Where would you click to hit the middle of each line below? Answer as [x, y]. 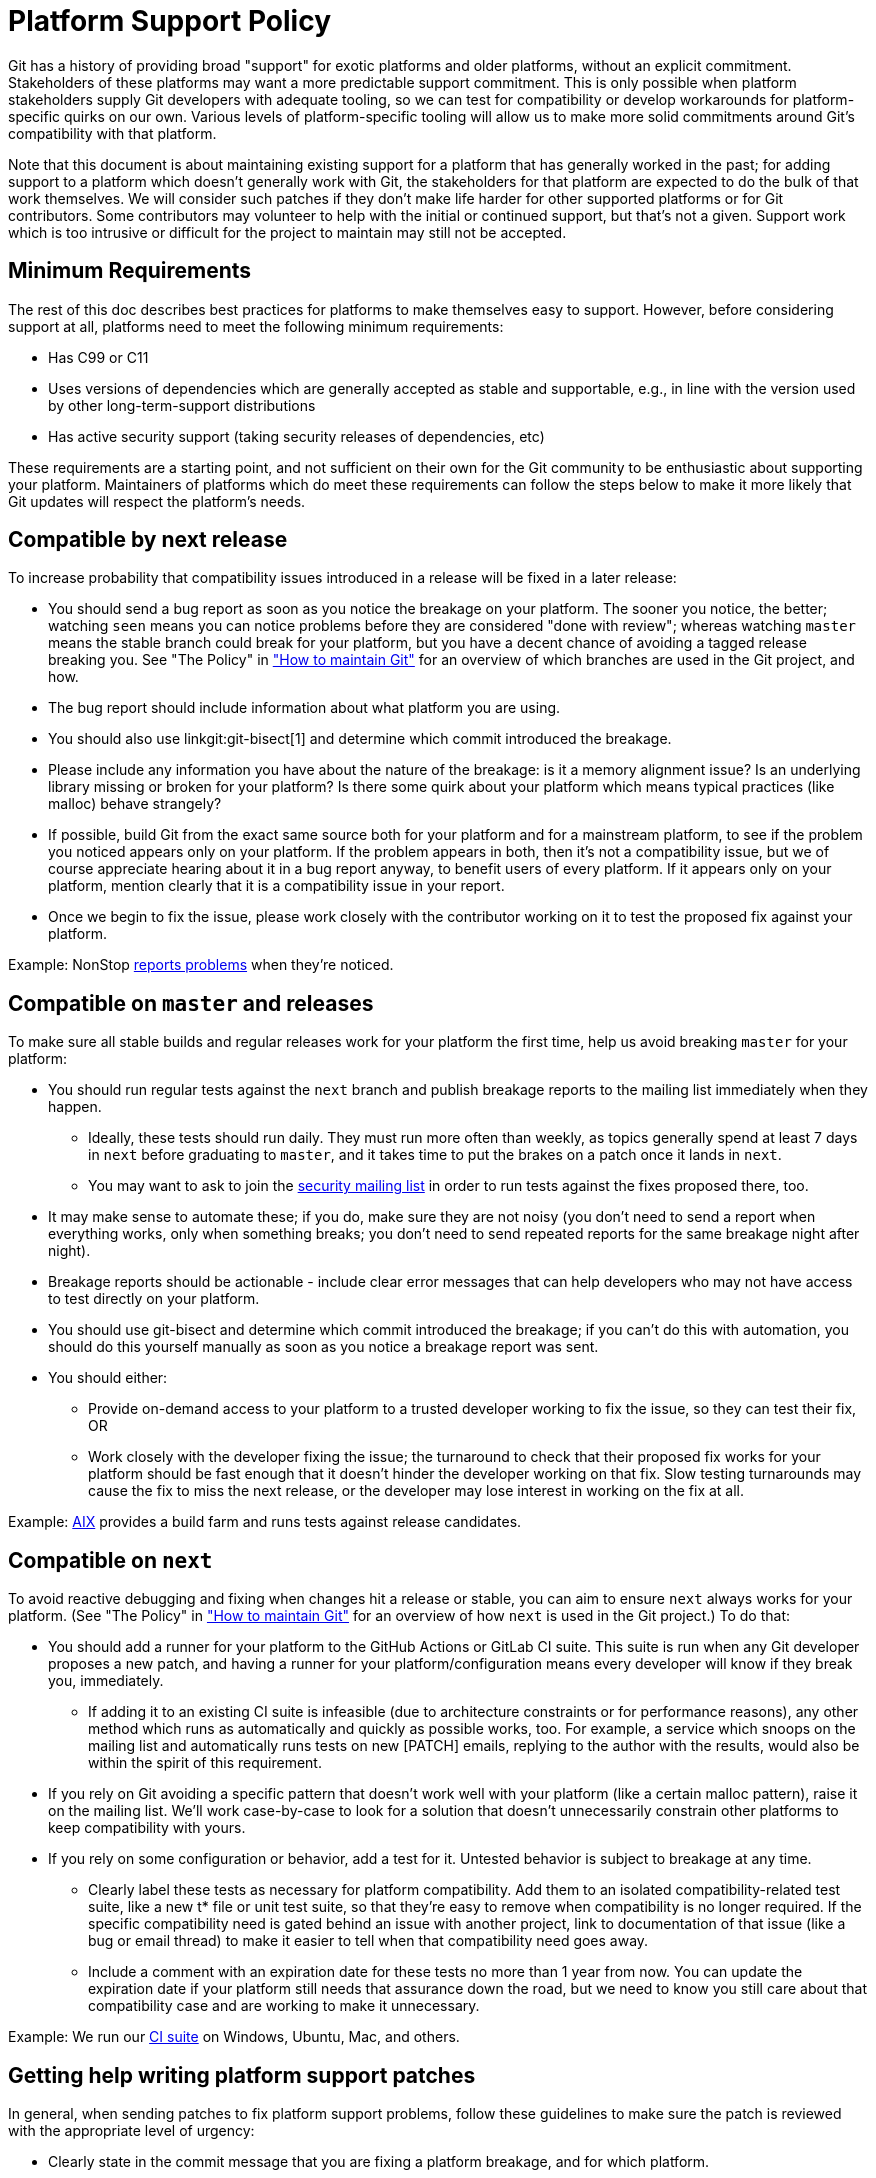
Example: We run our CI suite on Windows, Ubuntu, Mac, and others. [234, 2037]
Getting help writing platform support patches [242, 2075]
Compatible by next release [148, 540]
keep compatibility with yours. [147, 1828]
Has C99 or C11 [98, 357]
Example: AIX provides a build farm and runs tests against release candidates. [265, 1522]
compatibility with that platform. [112, 133]
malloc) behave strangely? [135, 804]
